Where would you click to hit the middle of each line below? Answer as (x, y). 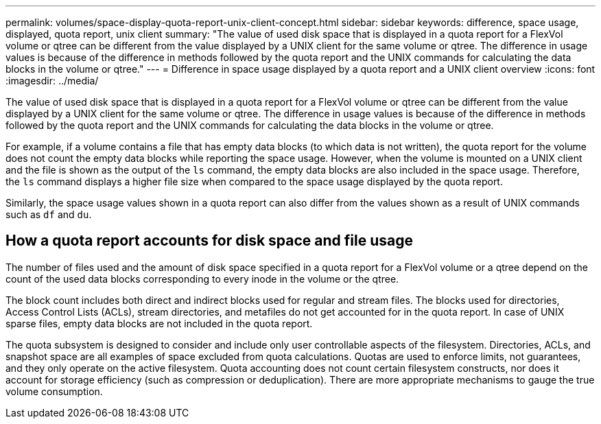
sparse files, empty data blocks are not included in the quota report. (159, 323)
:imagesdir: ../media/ (52, 81)
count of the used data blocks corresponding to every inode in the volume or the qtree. (202, 279)
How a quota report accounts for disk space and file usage (209, 241)
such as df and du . (49, 214)
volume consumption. (54, 391)
